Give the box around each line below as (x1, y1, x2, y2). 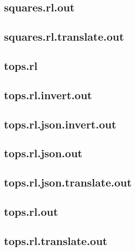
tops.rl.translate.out (4, 233, 107, 248)
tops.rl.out (4, 203, 58, 219)
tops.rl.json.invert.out (4, 116, 117, 131)
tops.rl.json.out (4, 145, 83, 161)
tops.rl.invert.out (4, 87, 92, 102)
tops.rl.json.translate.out (4, 175, 132, 190)
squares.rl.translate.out (4, 29, 124, 44)
